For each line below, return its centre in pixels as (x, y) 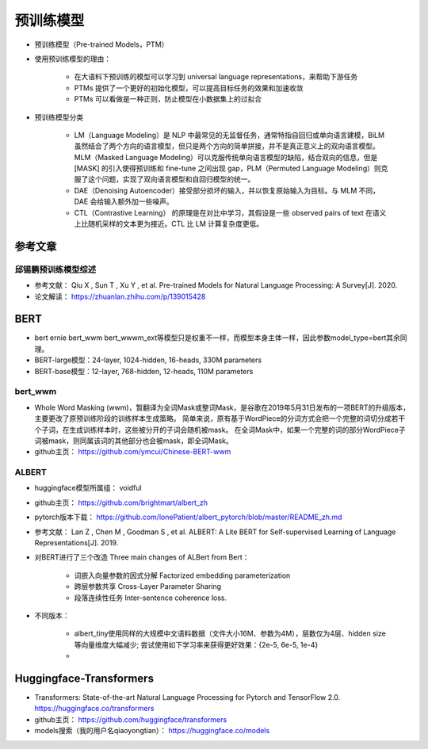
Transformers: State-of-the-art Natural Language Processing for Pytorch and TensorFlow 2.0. (187, 697)
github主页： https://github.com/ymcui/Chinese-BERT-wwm (133, 452)
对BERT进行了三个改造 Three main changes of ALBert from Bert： (142, 557)
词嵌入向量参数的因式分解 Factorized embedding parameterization (182, 575)
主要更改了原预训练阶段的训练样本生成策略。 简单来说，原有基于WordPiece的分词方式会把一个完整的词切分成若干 (220, 418)
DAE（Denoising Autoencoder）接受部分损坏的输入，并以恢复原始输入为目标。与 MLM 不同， (227, 190)
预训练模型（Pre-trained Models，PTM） (101, 44)
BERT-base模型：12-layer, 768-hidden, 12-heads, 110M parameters (144, 371)
